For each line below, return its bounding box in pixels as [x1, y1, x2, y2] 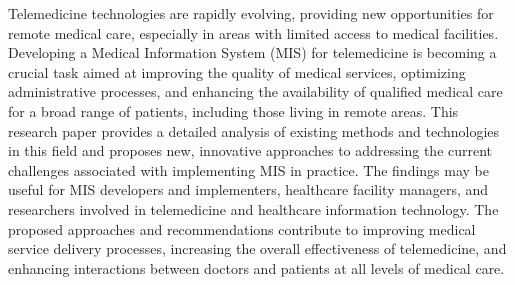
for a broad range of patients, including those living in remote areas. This [8, 100, 459, 121]
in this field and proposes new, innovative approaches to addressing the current [8, 140, 493, 161]
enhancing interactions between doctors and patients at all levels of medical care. [8, 257, 505, 278]
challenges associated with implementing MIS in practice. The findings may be [8, 159, 489, 180]
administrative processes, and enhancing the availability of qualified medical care [8, 81, 503, 102]
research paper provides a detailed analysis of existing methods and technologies [8, 120, 500, 141]
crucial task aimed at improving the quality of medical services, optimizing [8, 61, 466, 82]
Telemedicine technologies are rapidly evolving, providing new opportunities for [8, 3, 494, 23]
